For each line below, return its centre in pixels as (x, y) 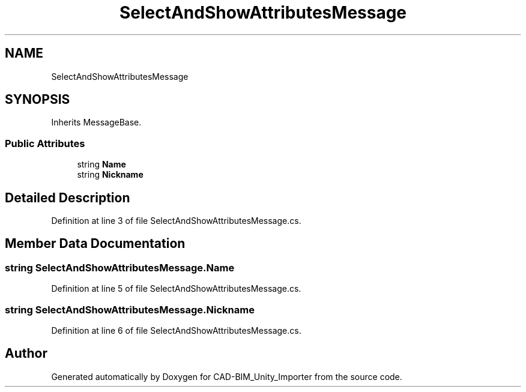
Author (26, 354)
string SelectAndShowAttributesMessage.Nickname (130, 309)
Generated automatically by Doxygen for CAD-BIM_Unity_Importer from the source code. (227, 376)
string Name (101, 164)
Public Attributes (45, 143)
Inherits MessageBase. (96, 122)
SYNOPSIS (38, 100)
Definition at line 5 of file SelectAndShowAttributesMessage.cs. (176, 289)
